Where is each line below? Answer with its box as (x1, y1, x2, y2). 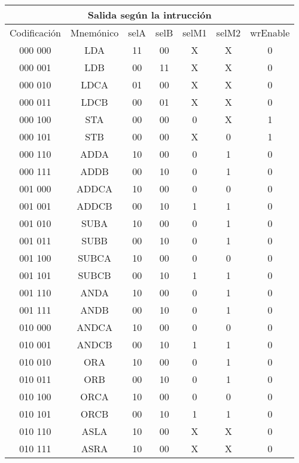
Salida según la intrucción (87, 8, 212, 22)
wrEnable (250, 26, 290, 39)
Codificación (10, 26, 61, 39)
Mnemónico (70, 26, 119, 39)
